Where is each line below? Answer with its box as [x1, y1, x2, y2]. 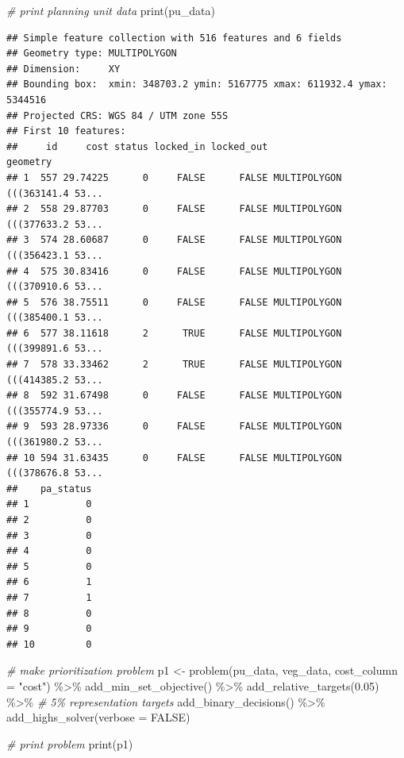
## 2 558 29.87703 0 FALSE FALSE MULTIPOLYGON [6, 203, 342, 215]
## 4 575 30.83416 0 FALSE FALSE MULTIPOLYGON [6, 265, 342, 277]
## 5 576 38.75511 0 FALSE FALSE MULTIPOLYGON [6, 296, 342, 308]
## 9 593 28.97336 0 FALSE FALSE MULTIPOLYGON [6, 421, 342, 433]
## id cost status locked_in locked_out [6, 140, 268, 152]
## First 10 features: [6, 125, 126, 137]
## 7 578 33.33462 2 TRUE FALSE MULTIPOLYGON [6, 359, 342, 371]
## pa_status [6, 483, 92, 494]
